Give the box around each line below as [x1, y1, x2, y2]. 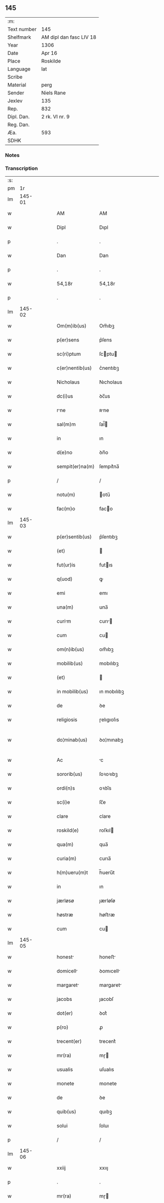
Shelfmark [7, 34, 31, 41]
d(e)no [57, 449, 72, 456]
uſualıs [99, 1066, 115, 1073]
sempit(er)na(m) [57, 463, 95, 470]
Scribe [7, 73, 23, 80]
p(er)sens [57, 337, 80, 343]
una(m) [57, 604, 74, 611]
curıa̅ [99, 855, 111, 862]
